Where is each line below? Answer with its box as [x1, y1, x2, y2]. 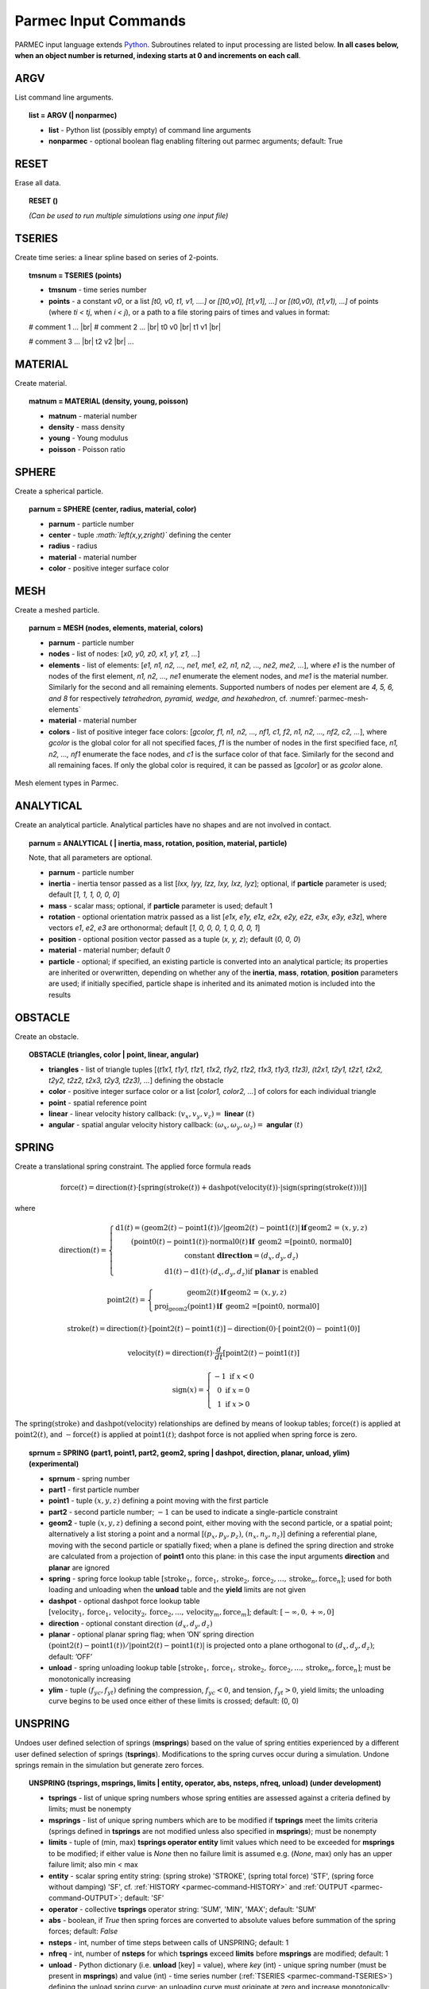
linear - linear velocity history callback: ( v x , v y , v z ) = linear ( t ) [48, 1109, 255, 1120]
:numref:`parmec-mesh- [288, 693, 369, 703]
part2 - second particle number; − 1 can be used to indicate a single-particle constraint [48, 1507, 338, 1516]
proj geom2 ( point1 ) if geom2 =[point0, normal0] [153, 1302, 319, 1313]
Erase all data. [14, 177, 61, 187]
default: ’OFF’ [48, 1652, 93, 1661]
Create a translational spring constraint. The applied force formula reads [14, 1162, 252, 1171]
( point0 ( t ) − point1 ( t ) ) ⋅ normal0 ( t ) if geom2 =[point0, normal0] [131, 1237, 353, 1247]
